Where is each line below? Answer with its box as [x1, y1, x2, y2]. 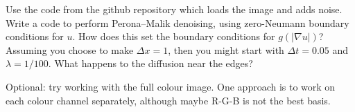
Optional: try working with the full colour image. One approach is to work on [6, 79, 336, 93]
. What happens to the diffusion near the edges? [48, 56, 253, 71]
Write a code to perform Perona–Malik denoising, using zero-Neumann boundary [6, 15, 349, 30]
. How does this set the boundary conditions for [72, 29, 275, 44]
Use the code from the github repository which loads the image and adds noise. [6, 2, 343, 16]
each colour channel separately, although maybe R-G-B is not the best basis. [6, 93, 331, 107]
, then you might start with [168, 42, 284, 57]
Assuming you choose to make [6, 42, 134, 57]
